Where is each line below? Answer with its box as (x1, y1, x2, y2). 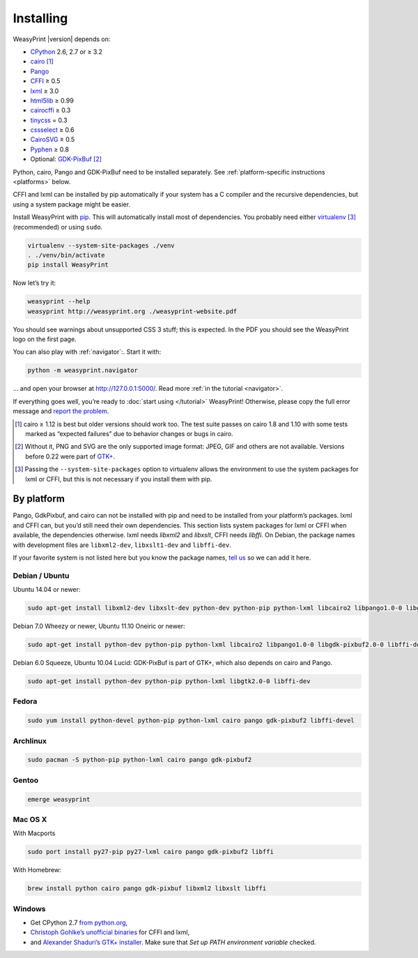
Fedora (13, 696, 38, 706)
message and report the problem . (13, 407, 109, 415)
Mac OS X (13, 814, 47, 824)
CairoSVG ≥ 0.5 (30, 135, 75, 144)
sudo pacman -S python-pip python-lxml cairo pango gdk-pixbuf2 (27, 756, 252, 764)
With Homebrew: (13, 866, 62, 874)
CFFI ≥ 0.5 (30, 77, 61, 85)
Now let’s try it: (13, 279, 56, 287)
